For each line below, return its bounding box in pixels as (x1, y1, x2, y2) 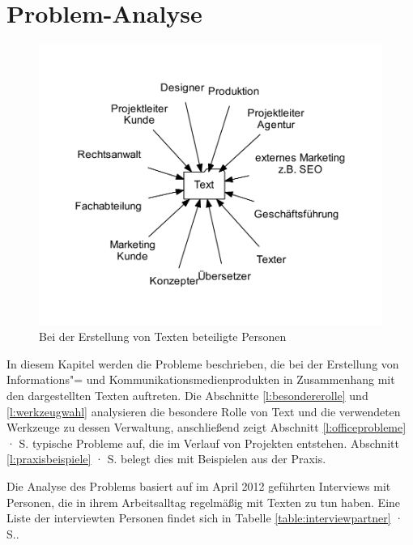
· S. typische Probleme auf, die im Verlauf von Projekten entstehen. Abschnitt (6, 434, 399, 451)
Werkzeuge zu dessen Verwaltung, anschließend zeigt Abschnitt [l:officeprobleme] (6, 419, 407, 436)
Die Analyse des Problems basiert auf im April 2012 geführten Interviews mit (6, 477, 391, 494)
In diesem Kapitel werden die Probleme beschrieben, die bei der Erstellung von (6, 355, 399, 372)
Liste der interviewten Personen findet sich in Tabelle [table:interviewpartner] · (6, 509, 404, 526)
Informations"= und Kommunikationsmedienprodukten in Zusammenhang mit (6, 371, 395, 388)
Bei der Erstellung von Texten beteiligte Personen (39, 328, 287, 345)
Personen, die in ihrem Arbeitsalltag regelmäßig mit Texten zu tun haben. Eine (6, 493, 401, 510)
